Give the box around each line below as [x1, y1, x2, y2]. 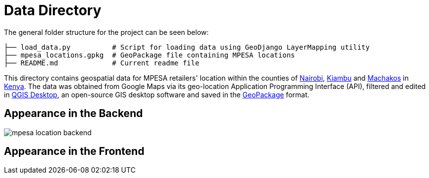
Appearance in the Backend [4, 107, 143, 120]
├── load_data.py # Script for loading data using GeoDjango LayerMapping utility [4, 43, 370, 51]
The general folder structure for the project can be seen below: [4, 28, 209, 36]
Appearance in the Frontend [4, 145, 144, 158]
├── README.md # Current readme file [4, 59, 200, 67]
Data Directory [4, 2, 102, 19]
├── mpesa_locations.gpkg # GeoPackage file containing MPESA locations [4, 51, 295, 59]
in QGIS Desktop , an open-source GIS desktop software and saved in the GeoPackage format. [4, 90, 310, 99]
